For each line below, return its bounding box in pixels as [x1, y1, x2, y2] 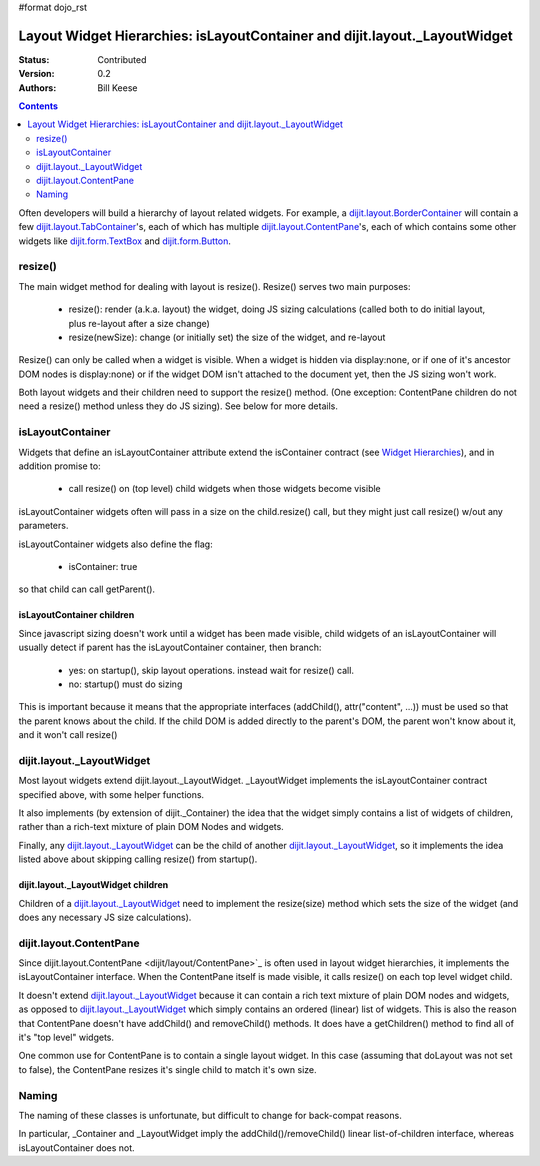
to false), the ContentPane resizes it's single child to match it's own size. [18, 1063, 317, 1075]
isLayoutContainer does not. [18, 1141, 135, 1154]
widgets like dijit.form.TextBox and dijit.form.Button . [18, 235, 232, 247]
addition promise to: [18, 460, 101, 472]
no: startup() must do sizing [68, 678, 183, 690]
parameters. [18, 520, 69, 532]
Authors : [18, 81, 57, 94]
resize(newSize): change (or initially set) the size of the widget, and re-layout [68, 331, 386, 343]
